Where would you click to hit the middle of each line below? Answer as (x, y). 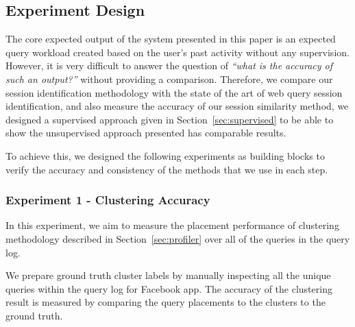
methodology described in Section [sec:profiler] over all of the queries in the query (178, 238)
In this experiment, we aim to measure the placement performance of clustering (172, 225)
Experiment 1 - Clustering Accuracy (108, 200)
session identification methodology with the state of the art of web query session (174, 92)
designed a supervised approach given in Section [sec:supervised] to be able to (170, 119)
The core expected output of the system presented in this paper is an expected (171, 39)
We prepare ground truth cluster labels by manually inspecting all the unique (168, 275)
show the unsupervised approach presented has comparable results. (146, 133)
